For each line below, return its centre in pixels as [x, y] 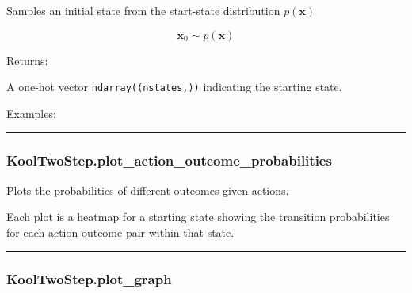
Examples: [31, 113]
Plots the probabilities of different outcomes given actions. [148, 190]
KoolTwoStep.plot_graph [89, 279]
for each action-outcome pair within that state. [120, 232]
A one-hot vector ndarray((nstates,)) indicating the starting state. [174, 87]
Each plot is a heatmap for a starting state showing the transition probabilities [198, 217]
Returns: [27, 60]
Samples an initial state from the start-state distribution [143, 10]
